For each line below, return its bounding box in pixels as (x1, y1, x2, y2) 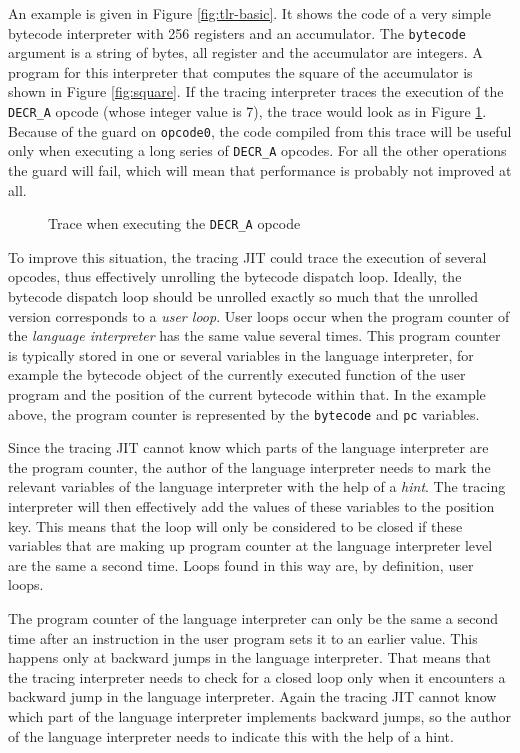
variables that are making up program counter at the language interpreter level (8, 535, 493, 556)
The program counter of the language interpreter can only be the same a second (8, 608, 498, 628)
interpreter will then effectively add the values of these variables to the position (8, 496, 495, 517)
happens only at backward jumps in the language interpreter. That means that (8, 647, 492, 668)
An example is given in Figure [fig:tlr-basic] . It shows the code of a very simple (8, 3, 491, 23)
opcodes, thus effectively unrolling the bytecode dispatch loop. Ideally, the (8, 266, 462, 287)
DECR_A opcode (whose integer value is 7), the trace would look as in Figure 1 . (8, 101, 487, 122)
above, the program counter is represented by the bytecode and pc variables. (8, 403, 480, 424)
